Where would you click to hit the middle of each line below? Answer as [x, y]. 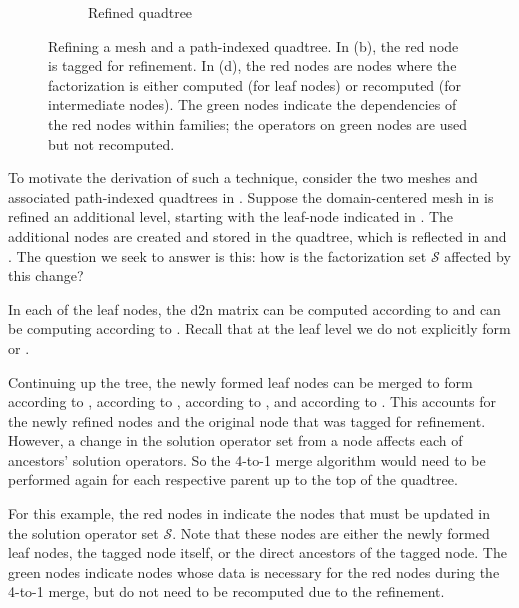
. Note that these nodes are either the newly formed [331, 532]
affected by [477, 255]
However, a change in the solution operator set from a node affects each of [235, 440]
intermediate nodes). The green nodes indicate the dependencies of [252, 104]
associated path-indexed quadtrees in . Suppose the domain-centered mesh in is [251, 196]
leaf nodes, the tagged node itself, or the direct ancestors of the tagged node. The [257, 552]
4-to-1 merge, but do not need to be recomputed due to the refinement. [226, 591]
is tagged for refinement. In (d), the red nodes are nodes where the [252, 65]
